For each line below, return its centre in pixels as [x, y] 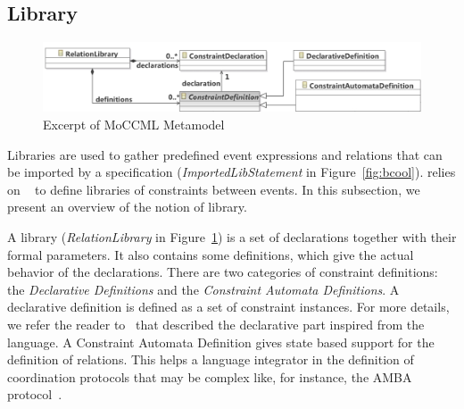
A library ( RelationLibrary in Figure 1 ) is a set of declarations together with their [232, 237]
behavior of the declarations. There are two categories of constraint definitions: [223, 272]
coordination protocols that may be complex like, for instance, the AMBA [210, 376]
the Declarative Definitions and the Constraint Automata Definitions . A [203, 289]
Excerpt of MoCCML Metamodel [134, 125]
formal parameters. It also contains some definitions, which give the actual [211, 254]
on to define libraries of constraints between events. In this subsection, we [214, 189]
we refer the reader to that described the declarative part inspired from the [216, 324]
